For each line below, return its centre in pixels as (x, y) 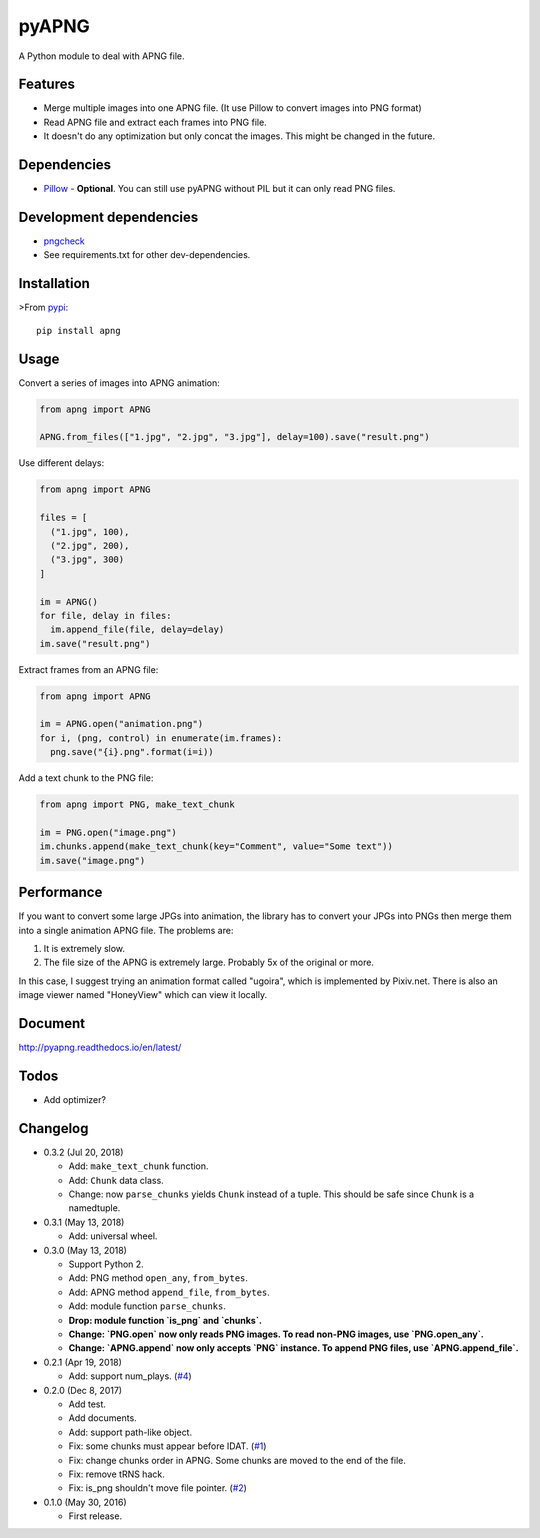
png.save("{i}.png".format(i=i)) (132, 752)
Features (46, 84)
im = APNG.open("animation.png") (121, 724)
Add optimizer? (75, 1099)
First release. (95, 1516)
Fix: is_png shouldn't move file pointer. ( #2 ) (157, 1488)
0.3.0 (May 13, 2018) (85, 1250)
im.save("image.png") (92, 860)
